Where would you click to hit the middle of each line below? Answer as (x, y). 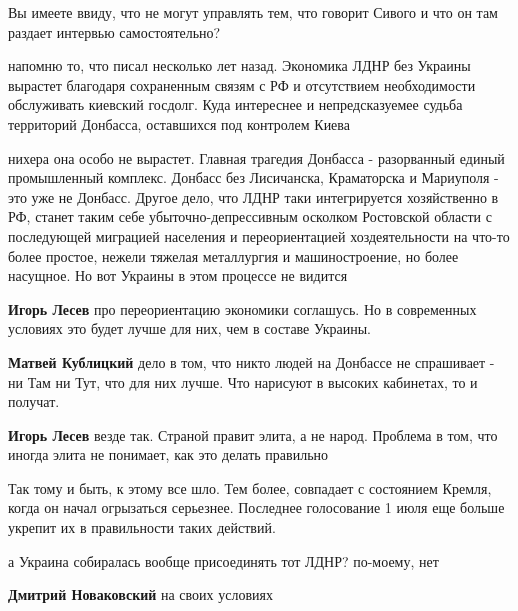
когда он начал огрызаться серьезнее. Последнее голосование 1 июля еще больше (256, 507)
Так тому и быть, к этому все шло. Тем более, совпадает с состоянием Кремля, (250, 487)
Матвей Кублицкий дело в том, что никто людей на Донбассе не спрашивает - (251, 361)
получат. (34, 401)
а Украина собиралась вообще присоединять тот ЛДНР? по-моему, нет (223, 560)
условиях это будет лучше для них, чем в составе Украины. (189, 328)
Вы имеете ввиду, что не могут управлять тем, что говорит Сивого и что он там (253, 12)
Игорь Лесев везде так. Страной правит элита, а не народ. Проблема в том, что (253, 434)
